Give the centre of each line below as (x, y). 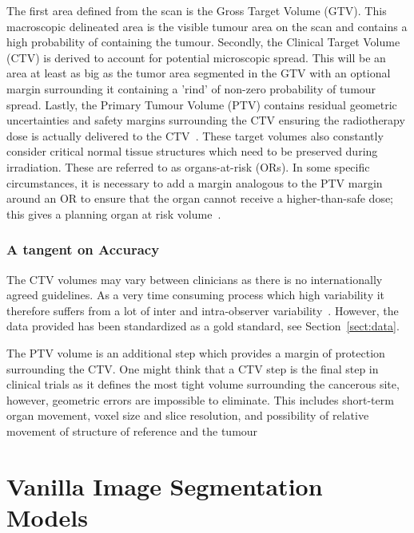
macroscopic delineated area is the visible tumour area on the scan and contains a (207, 26)
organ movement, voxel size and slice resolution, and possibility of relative (188, 415)
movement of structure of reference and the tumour (132, 430)
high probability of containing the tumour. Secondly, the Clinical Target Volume (203, 42)
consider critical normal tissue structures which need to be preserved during (192, 151)
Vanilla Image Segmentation (165, 486)
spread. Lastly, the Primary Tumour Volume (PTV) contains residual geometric (202, 104)
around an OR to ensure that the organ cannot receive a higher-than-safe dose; (200, 198)
